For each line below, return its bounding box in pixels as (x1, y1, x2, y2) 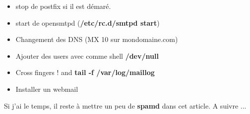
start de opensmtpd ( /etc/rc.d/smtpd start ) (15, 17, 160, 28)
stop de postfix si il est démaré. (15, 1, 111, 11)
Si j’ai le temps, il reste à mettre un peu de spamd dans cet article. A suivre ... (4, 100, 247, 111)
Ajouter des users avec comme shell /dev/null (15, 50, 159, 61)
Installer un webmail (15, 83, 78, 94)
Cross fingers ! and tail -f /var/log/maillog (15, 67, 155, 77)
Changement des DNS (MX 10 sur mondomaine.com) (15, 34, 178, 44)
